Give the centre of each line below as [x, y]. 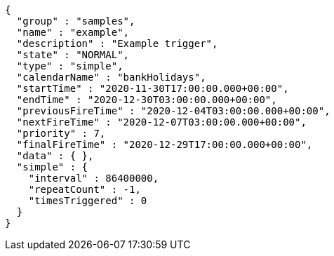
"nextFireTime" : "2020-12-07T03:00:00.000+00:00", [161, 122]
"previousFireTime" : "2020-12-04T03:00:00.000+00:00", [173, 111]
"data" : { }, [55, 156]
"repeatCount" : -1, [85, 189]
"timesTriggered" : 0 [88, 201]
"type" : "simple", [70, 66]
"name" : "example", [73, 32]
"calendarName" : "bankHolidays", [111, 77]
